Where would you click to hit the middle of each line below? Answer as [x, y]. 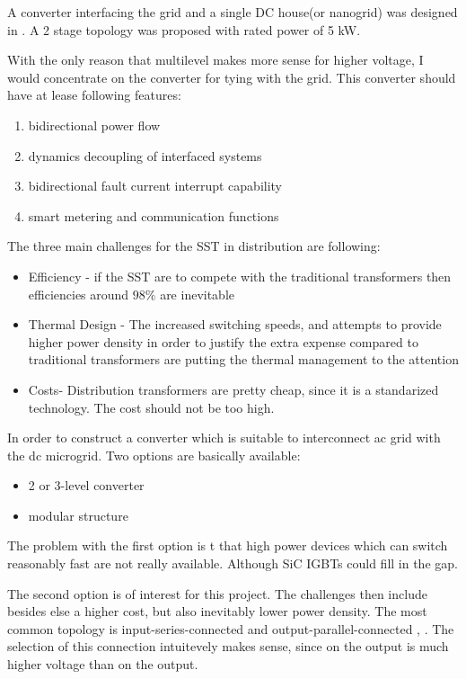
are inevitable [198, 294]
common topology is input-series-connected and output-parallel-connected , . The [231, 628]
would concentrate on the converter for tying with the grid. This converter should [232, 77]
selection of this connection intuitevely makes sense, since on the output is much [228, 646]
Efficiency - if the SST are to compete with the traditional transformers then [240, 276]
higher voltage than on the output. [103, 664]
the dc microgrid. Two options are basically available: [154, 455]
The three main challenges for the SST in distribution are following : [194, 246]
